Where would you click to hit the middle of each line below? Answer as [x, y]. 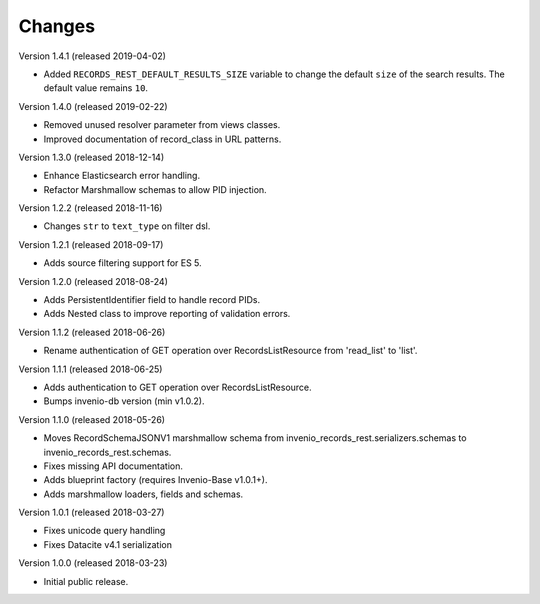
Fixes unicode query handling [104, 531]
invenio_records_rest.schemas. [107, 452]
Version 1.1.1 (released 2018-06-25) [90, 369]
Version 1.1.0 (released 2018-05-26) [91, 419]
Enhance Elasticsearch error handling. [121, 176]
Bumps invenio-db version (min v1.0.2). [124, 401]
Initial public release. [86, 581]
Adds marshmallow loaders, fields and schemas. [143, 494]
